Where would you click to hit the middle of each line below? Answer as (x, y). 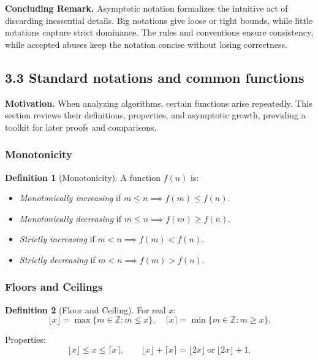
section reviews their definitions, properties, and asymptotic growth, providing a (155, 115)
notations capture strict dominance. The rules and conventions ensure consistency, (159, 32)
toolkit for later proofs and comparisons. (81, 127)
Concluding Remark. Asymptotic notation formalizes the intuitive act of (146, 8)
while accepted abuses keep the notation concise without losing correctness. (146, 44)
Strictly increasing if (57, 239)
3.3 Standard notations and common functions (155, 77)
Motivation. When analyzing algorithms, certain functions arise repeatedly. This (159, 103)
